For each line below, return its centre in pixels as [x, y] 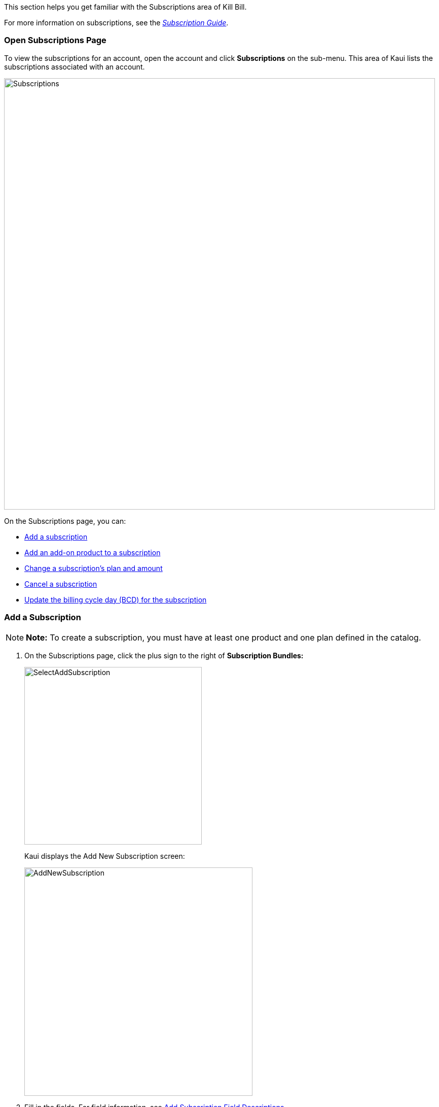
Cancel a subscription [61, 584]
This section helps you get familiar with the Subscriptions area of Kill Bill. [125, 7]
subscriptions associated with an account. [75, 66]
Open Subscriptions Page [55, 40]
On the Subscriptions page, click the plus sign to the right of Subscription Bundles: [164, 655]
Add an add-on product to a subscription [93, 552]
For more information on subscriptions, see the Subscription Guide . [116, 23]
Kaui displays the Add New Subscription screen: [105, 856]
